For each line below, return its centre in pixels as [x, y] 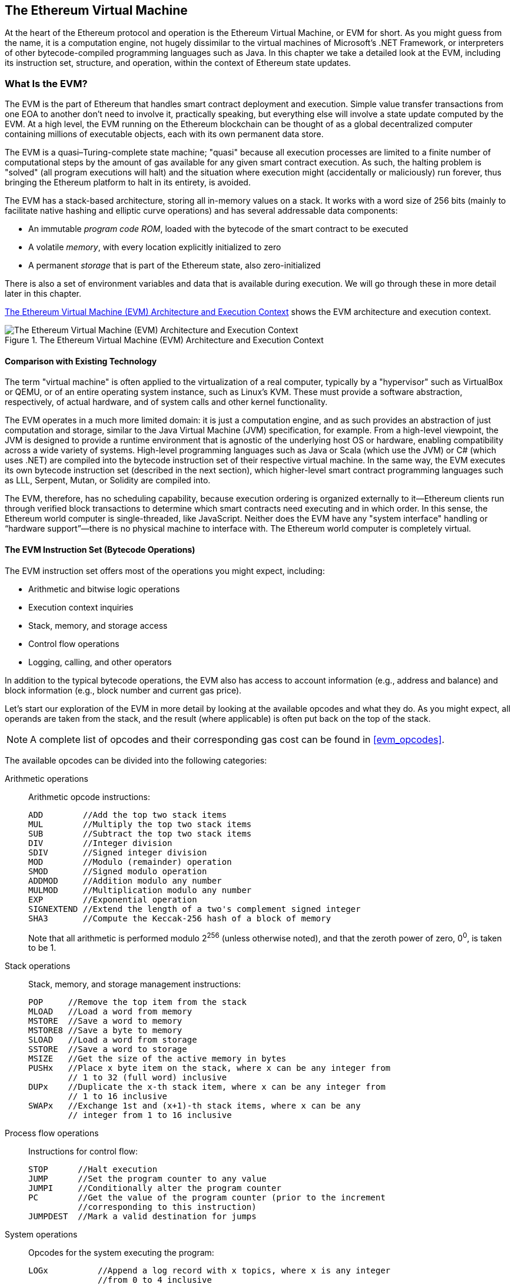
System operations [41, 1235]
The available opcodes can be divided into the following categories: [136, 760]
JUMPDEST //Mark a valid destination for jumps [142, 1217]
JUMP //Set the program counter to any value [147, 1179]
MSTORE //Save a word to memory [105, 1021]
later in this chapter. [43, 294]
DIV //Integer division [100, 843]
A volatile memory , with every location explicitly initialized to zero [155, 247]
